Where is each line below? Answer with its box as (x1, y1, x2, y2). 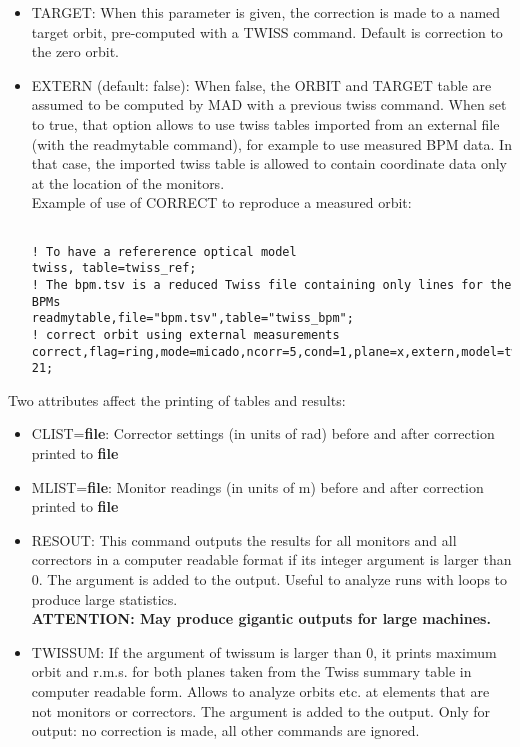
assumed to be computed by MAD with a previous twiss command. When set (31, 94, 507, 115)
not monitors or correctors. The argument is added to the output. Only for (31, 700, 491, 721)
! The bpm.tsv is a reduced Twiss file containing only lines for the (31, 277, 512, 292)
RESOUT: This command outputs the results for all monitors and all (31, 529, 457, 550)
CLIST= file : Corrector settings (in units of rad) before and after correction (31, 423, 495, 444)
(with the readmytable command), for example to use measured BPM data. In (31, 133, 512, 154)
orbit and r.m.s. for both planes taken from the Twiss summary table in (31, 661, 472, 682)
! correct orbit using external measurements (31, 327, 340, 342)
